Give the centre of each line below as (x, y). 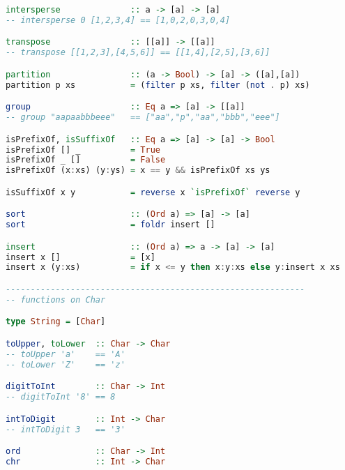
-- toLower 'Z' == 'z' (66, 364)
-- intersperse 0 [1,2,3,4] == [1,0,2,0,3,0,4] (118, 20)
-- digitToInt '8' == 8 (61, 397)
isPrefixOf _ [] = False (86, 160)
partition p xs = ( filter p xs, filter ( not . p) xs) (158, 85)
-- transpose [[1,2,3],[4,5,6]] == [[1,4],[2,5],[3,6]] (138, 53)
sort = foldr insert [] (110, 225)
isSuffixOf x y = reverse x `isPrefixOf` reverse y (153, 192)
